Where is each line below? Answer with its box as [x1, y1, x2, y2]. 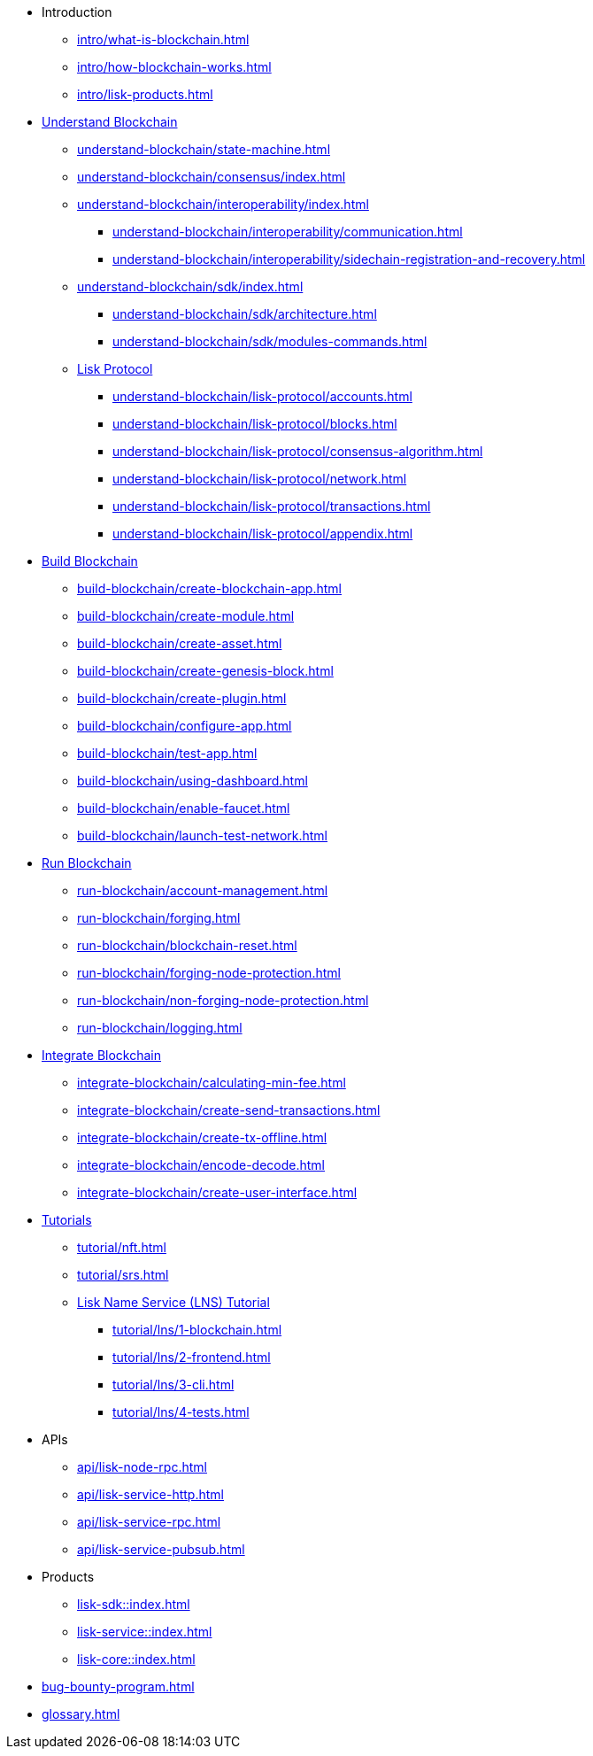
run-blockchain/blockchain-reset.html [77, 938, 297, 953]
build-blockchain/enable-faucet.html [77, 801, 290, 816]
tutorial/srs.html [77, 1267, 169, 1282]
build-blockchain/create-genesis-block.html [77, 663, 334, 678]
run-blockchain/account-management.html [77, 883, 328, 898]
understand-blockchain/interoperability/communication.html [112, 224, 463, 239]
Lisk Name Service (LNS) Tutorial [77, 1295, 270, 1310]
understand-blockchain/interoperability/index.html [77, 197, 369, 212]
